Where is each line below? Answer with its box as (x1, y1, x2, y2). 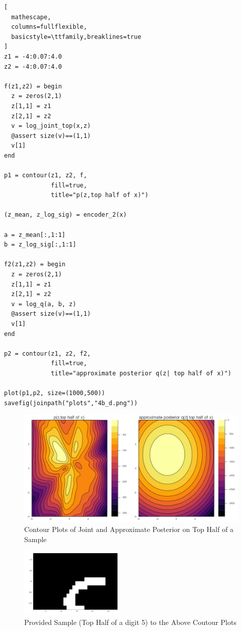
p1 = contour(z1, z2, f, (4, 172, 87, 179)
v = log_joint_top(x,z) (11, 122, 91, 130)
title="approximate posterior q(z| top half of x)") (51, 369, 232, 377)
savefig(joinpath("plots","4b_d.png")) (4, 399, 138, 407)
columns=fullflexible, (11, 23, 87, 31)
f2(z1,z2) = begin (4, 261, 66, 268)
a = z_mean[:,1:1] (4, 231, 66, 238)
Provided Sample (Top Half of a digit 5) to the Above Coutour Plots (24, 616, 236, 627)
